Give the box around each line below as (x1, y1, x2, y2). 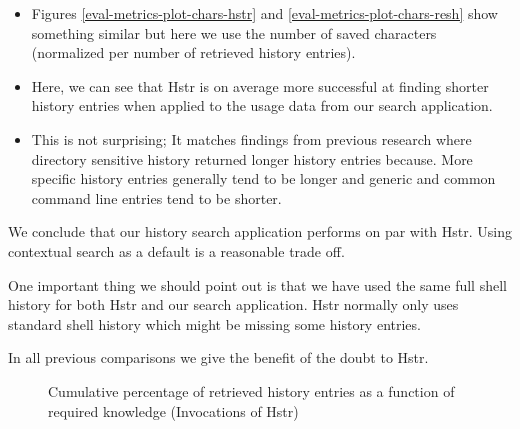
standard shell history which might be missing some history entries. (8, 313, 421, 334)
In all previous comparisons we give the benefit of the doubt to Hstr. (8, 347, 429, 368)
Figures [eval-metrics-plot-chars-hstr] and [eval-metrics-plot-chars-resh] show (31, 3, 498, 23)
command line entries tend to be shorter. (31, 187, 282, 208)
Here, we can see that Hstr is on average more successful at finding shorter (31, 75, 489, 96)
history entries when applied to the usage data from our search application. (31, 95, 493, 116)
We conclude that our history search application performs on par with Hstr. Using (8, 221, 512, 242)
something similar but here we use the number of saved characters (31, 22, 437, 43)
